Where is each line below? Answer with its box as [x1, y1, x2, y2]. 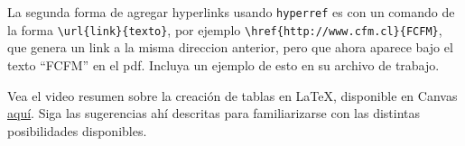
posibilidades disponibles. [7, 121, 147, 140]
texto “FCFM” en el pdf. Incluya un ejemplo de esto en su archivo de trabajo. [7, 55, 440, 74]
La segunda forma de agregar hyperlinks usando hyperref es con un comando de [7, 3, 455, 21]
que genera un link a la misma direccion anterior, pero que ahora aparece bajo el [7, 38, 453, 57]
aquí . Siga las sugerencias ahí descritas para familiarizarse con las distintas [7, 104, 421, 123]
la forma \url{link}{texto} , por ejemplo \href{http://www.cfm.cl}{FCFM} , [7, 20, 442, 39]
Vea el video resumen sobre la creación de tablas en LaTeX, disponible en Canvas [7, 86, 458, 105]
